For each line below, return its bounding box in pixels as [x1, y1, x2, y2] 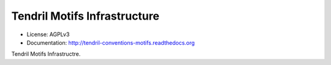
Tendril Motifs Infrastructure [11, 9, 159, 23]
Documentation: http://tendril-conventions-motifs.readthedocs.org [26, 39, 196, 46]
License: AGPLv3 [26, 31, 70, 38]
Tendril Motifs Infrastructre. [11, 50, 81, 58]
